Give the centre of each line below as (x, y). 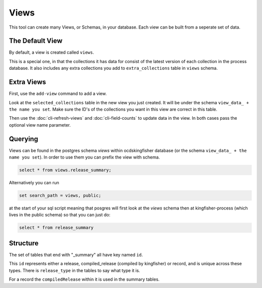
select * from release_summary (57, 228)
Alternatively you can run (34, 182)
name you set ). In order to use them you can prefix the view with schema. (84, 157)
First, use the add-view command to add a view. (58, 94)
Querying (24, 139)
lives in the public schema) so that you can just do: (60, 215)
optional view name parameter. (40, 125)
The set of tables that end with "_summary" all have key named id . (76, 255)
